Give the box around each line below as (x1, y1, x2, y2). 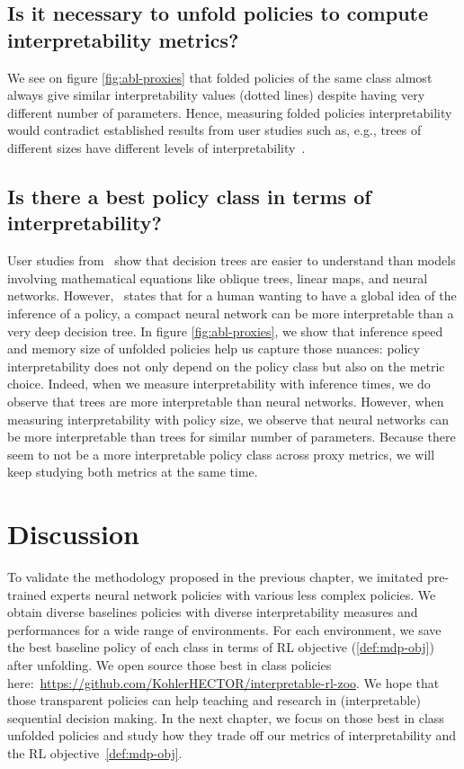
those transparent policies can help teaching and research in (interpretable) (7, 691, 421, 710)
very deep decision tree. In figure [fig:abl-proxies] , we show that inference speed (7, 321, 443, 340)
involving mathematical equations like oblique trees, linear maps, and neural (7, 268, 428, 287)
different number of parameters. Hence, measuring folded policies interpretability (7, 103, 452, 121)
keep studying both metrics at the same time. (7, 462, 258, 481)
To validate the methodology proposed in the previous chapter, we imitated (7, 568, 424, 586)
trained (7, 585, 47, 604)
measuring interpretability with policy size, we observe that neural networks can (7, 409, 449, 428)
